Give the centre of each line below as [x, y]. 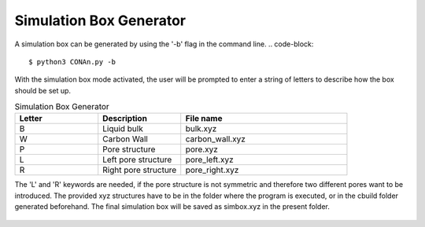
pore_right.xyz [212, 170]
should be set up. [42, 90]
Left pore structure [137, 159]
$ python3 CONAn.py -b [72, 62]
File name [204, 119]
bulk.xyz [201, 129]
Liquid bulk [123, 129]
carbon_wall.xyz [215, 139]
